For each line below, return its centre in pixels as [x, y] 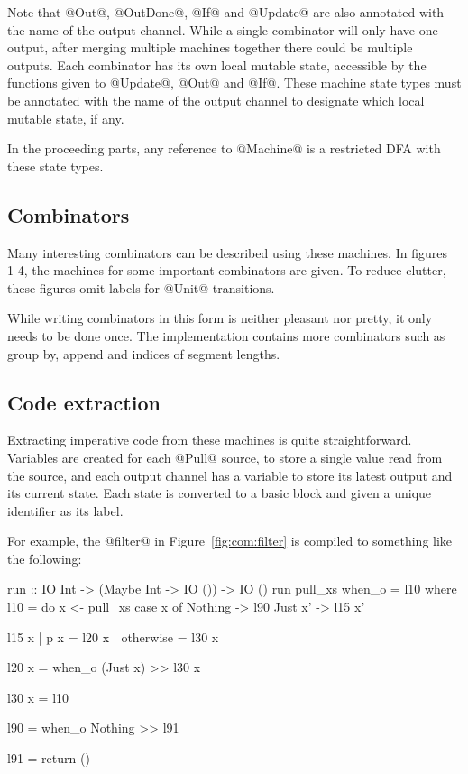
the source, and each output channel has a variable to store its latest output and [230, 475]
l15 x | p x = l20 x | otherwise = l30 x [113, 636]
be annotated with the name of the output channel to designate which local [216, 100]
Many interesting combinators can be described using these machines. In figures [227, 252]
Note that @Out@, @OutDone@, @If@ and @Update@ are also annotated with [226, 12]
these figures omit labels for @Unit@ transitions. [141, 287]
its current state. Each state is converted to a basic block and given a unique [220, 493]
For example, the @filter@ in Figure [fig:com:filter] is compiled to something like [230, 541]
